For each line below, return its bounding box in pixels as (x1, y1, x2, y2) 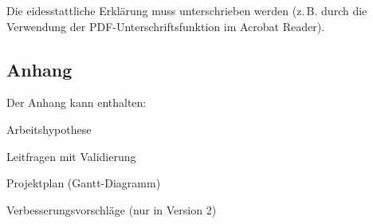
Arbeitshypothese (6, 120, 92, 137)
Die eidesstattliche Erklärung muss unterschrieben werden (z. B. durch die (6, 2, 367, 18)
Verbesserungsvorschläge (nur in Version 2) (6, 201, 217, 218)
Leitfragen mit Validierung (6, 147, 136, 164)
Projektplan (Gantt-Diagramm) (6, 175, 161, 191)
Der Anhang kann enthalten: (6, 94, 147, 111)
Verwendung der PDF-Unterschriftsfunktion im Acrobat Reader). (6, 18, 325, 34)
